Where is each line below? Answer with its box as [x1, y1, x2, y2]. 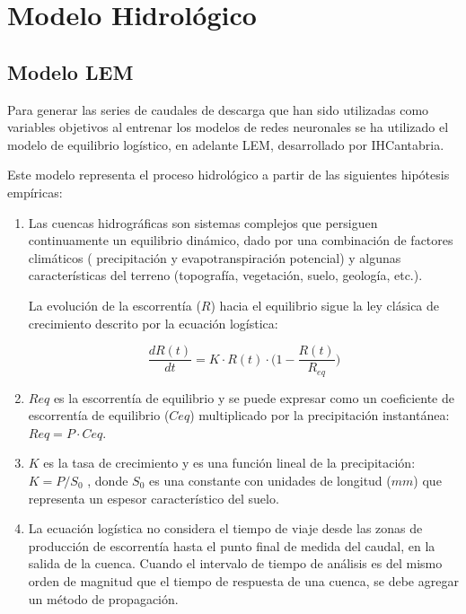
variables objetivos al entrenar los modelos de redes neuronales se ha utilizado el [7, 118, 449, 136]
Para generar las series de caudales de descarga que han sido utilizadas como [7, 100, 429, 118]
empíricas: [7, 182, 63, 201]
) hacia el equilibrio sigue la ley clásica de [210, 295, 440, 314]
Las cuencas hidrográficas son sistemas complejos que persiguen [28, 213, 378, 232]
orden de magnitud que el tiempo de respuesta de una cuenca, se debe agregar [28, 571, 459, 590]
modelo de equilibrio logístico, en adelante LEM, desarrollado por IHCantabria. [7, 135, 444, 153]
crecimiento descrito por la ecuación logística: [28, 313, 278, 332]
